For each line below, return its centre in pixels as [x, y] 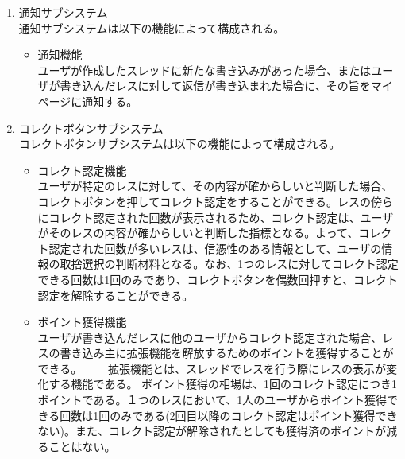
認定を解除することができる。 [116, 295]
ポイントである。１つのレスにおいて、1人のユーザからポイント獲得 [212, 400]
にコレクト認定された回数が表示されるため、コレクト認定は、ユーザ [216, 217]
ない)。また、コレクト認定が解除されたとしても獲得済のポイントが [212, 431]
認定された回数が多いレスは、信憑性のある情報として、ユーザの [215, 248]
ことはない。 [82, 446]
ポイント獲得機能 [82, 322]
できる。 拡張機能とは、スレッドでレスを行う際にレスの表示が [212, 368]
